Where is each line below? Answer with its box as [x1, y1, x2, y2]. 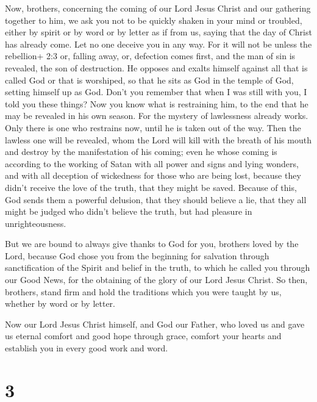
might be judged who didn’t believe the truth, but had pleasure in [5, 205, 252, 218]
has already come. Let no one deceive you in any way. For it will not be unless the [5, 37, 312, 50]
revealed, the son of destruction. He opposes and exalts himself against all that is [5, 61, 308, 74]
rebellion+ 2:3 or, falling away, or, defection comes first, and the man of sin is [5, 49, 296, 62]
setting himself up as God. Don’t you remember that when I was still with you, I [5, 85, 307, 98]
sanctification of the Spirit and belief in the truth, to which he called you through [5, 261, 310, 274]
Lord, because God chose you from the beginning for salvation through [5, 249, 269, 262]
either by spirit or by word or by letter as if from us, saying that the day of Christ [5, 26, 312, 38]
